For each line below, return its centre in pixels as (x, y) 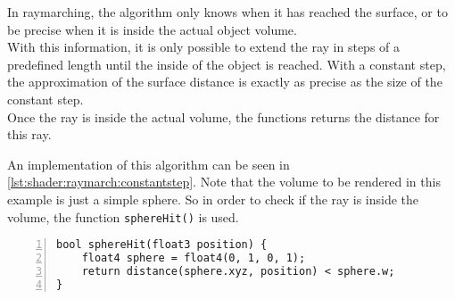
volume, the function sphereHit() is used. (123, 216)
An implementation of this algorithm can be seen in (149, 164)
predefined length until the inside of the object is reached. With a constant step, (227, 64)
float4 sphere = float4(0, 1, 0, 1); (194, 258)
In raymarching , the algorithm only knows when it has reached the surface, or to (227, 12)
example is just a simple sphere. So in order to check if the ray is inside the (213, 199)
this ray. (29, 134)
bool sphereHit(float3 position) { (162, 245)
